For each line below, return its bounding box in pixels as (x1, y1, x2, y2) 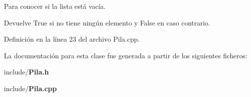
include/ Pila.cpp (4, 83, 57, 93)
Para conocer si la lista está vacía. (4, 1, 106, 11)
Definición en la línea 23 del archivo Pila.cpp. (4, 34, 140, 44)
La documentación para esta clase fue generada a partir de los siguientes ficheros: (4, 50, 248, 60)
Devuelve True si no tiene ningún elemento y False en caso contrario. (4, 17, 210, 27)
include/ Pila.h (4, 67, 49, 77)
